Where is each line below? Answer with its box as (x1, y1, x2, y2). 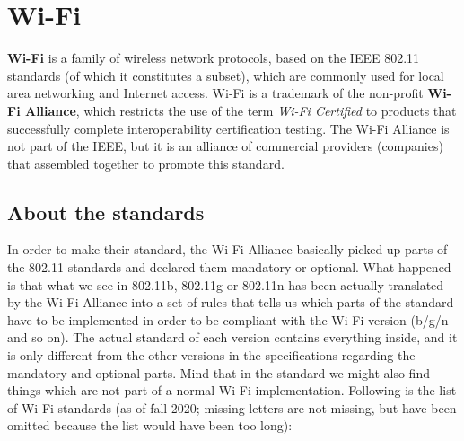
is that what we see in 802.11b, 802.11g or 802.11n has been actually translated (7, 275, 444, 294)
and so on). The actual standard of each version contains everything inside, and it (7, 328, 458, 347)
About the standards (7, 198, 205, 225)
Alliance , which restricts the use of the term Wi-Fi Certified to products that (24, 101, 457, 119)
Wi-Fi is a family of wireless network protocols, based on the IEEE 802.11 (7, 49, 420, 67)
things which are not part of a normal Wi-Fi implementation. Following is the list (7, 381, 457, 400)
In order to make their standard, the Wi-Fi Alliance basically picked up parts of (7, 240, 448, 259)
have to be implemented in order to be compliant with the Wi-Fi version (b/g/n (7, 310, 449, 329)
